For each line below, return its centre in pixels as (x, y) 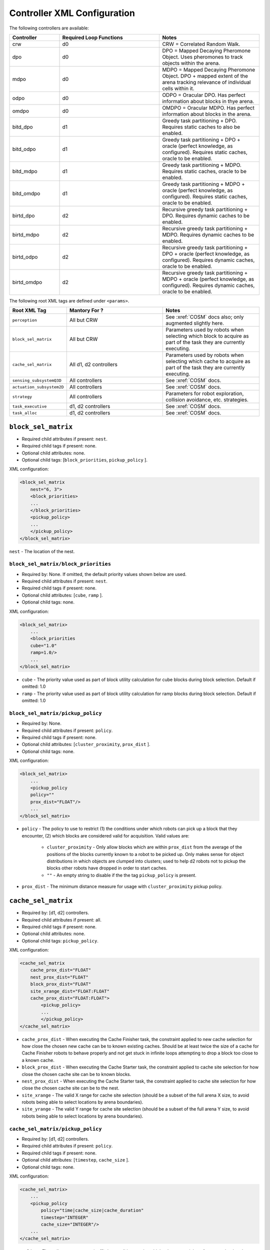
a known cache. (38, 1060)
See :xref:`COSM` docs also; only (205, 317)
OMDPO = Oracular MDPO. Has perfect (208, 107)
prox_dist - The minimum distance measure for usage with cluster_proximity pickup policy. (122, 886)
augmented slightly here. (195, 323)
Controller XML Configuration (72, 13)
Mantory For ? (86, 310)
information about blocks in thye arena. (208, 101)
